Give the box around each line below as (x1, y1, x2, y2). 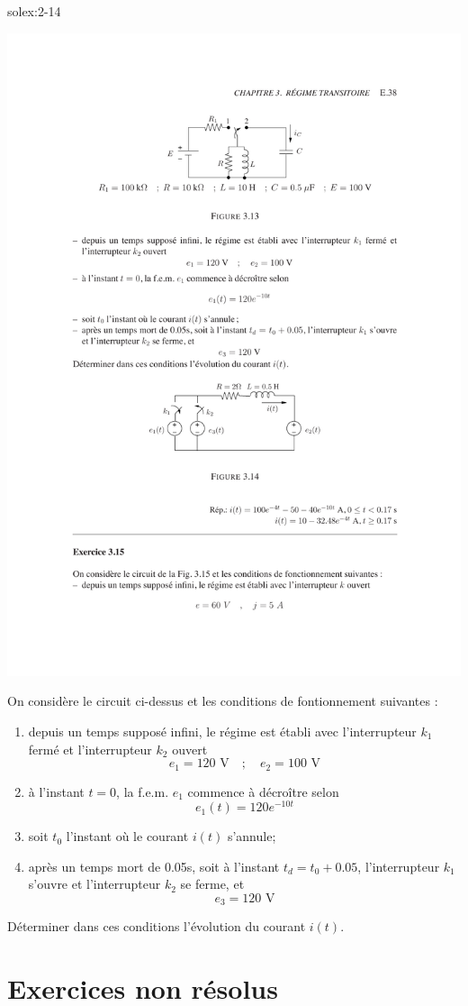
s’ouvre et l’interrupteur (28, 874, 161, 893)
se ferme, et (180, 874, 245, 893)
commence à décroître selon (187, 782, 339, 800)
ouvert (172, 739, 208, 758)
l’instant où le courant (66, 827, 189, 846)
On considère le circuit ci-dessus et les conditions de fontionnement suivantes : (7, 691, 438, 710)
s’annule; (227, 827, 276, 846)
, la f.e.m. (116, 782, 169, 800)
